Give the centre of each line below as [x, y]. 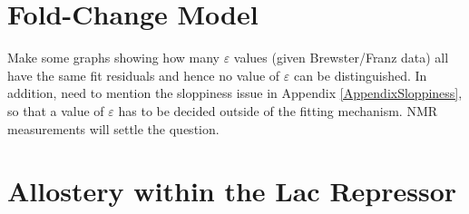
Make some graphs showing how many [113, 58]
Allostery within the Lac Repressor [232, 191]
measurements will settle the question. [113, 128]
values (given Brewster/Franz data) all [341, 58]
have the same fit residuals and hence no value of [144, 75]
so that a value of [56, 110]
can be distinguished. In [360, 75]
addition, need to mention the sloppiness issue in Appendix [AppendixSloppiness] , [235, 93]
